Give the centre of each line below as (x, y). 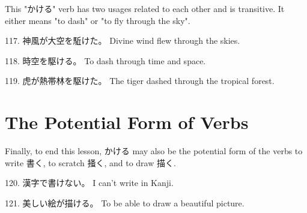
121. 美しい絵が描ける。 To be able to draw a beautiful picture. (125, 202)
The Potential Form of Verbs (127, 122)
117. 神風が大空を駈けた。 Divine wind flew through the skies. (123, 40)
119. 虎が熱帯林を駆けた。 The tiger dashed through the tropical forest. (140, 81)
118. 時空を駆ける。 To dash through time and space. (105, 60)
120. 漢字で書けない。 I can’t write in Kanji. (89, 183)
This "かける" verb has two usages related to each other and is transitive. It (145, 8)
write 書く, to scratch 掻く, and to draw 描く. (90, 162)
